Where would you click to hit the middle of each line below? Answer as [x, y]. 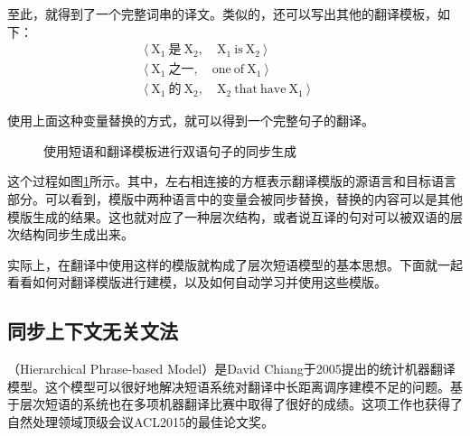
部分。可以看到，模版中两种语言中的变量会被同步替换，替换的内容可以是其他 [235, 199]
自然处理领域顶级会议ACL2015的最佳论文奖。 [141, 422]
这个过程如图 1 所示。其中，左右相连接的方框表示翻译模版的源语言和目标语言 [232, 181]
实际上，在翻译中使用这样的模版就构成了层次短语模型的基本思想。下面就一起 [235, 264]
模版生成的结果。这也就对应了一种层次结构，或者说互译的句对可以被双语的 [229, 216]
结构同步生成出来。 [76, 234]
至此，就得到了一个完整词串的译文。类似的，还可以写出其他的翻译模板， [222, 14]
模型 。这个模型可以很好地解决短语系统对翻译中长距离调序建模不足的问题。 [229, 386]
